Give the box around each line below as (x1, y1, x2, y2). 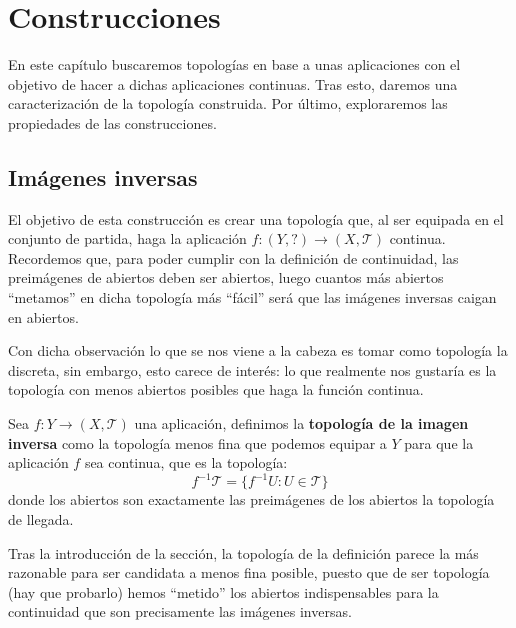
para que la (404, 432, 474, 453)
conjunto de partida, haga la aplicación (8, 228, 247, 249)
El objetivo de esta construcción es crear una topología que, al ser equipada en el (8, 208, 504, 229)
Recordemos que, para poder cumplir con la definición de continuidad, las (8, 247, 459, 268)
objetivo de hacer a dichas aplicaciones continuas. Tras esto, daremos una (8, 73, 458, 94)
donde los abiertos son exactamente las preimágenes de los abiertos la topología (8, 489, 495, 510)
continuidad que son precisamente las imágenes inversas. (8, 601, 352, 622)
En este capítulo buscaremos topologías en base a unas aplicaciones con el (8, 54, 461, 75)
